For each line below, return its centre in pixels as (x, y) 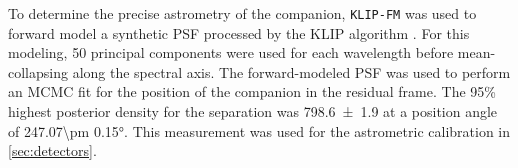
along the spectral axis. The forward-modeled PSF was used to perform (291, 71)
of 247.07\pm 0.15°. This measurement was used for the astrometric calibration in (259, 130)
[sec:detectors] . (52, 150)
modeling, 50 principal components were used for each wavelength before (231, 52)
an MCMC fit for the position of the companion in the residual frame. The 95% (252, 91)
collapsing (38, 71)
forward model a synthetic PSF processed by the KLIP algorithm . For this (239, 32)
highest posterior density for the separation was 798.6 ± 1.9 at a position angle (253, 111)
